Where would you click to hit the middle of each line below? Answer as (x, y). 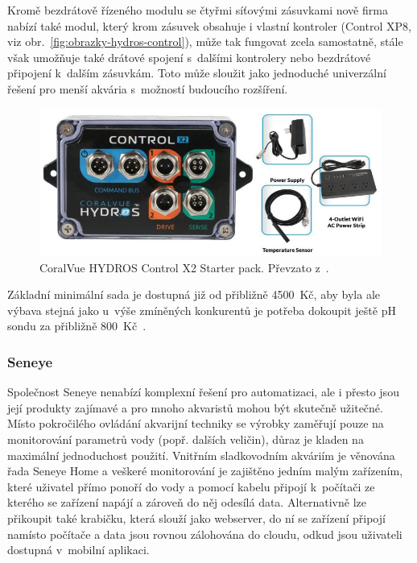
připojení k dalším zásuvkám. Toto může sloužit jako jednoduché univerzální (197, 73)
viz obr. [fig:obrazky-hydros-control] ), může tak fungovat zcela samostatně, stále (205, 41)
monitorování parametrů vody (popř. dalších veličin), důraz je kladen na (186, 439)
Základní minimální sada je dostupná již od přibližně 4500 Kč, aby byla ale (194, 294)
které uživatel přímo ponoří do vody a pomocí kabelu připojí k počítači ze (191, 486)
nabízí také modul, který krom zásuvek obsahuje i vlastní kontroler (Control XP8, (209, 25)
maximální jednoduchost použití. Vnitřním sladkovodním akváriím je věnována (201, 455)
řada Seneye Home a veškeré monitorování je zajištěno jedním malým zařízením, (205, 471)
